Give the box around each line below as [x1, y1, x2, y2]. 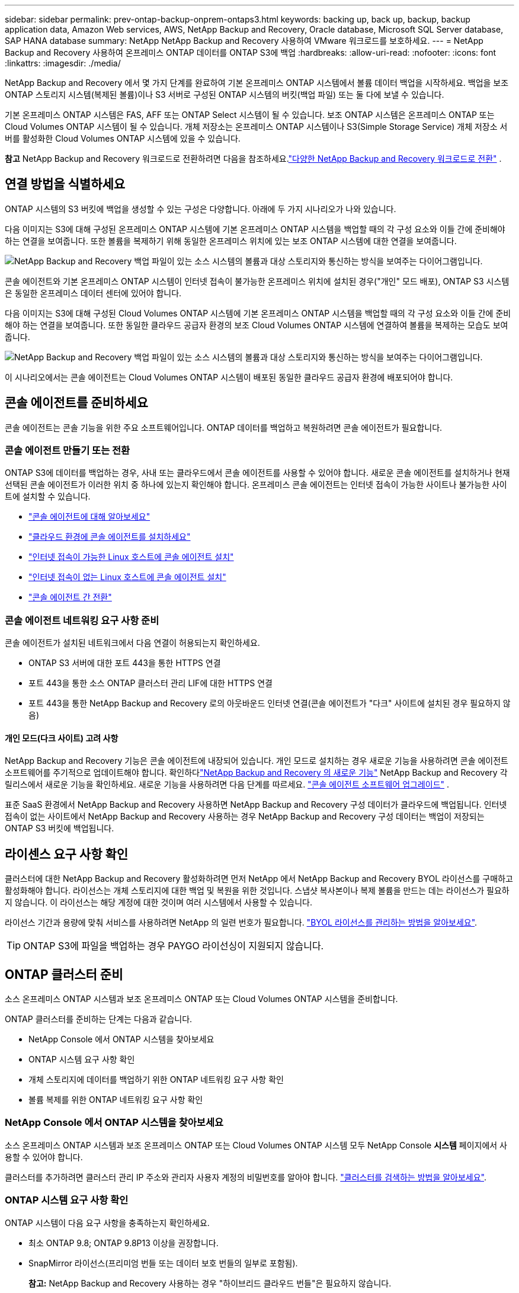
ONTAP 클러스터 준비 [5, 966, 123, 982]
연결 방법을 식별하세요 [5, 177, 126, 192]
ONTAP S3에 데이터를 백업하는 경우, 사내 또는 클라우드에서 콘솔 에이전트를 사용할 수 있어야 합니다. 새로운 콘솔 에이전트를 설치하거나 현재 [5, 468, 510, 478]
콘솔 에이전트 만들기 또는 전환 [5, 444, 130, 457]
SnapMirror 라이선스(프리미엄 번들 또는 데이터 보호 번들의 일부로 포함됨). [28, 1257, 298, 1268]
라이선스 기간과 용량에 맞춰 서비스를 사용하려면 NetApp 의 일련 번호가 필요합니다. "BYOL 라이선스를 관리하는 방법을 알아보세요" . [5, 917, 478, 928]
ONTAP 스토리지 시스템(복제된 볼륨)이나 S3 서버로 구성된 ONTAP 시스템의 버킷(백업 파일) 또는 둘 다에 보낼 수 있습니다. [5, 89, 444, 100]
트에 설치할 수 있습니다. [5, 491, 91, 502]
